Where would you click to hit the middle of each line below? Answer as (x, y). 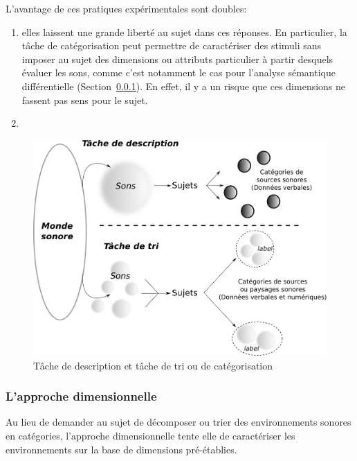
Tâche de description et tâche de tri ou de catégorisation (153, 365)
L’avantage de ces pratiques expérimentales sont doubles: (126, 8)
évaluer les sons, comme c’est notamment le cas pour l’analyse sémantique (178, 72)
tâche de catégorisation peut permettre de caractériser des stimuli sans (172, 45)
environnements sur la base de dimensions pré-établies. (121, 449)
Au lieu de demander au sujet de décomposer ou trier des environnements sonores (178, 422)
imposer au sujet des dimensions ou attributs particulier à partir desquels (177, 59)
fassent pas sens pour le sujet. (85, 99)
